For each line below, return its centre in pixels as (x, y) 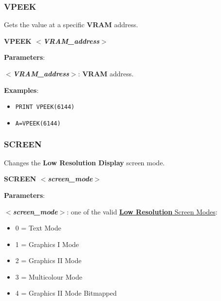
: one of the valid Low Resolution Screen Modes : (142, 211)
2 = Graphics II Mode (48, 260)
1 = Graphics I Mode (47, 244)
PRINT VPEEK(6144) (45, 107)
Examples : (21, 90)
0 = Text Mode (38, 228)
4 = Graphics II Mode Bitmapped (66, 293)
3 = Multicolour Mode (49, 276)
